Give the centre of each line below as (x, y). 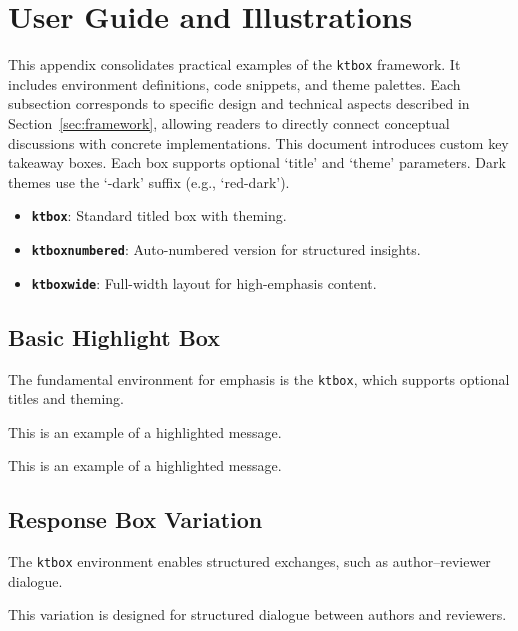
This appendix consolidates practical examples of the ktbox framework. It (234, 64)
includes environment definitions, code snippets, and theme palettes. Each (234, 83)
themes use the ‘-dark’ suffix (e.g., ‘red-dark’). (149, 181)
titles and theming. (66, 398)
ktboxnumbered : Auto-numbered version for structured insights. (226, 249)
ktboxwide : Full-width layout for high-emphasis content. (204, 282)
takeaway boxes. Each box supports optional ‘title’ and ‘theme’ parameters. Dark (257, 162)
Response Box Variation (135, 519)
